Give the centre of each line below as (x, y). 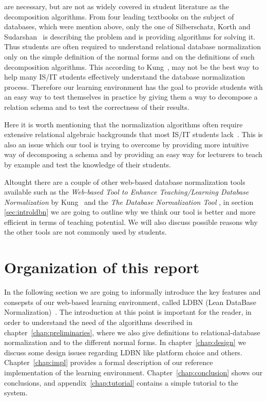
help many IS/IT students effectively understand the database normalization (125, 77)
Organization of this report (102, 267)
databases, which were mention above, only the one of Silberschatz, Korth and (127, 26)
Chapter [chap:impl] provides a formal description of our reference (109, 362)
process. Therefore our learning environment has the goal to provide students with (133, 87)
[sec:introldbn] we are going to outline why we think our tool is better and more (130, 212)
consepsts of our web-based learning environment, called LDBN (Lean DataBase (130, 302)
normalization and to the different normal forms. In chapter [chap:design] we (125, 342)
